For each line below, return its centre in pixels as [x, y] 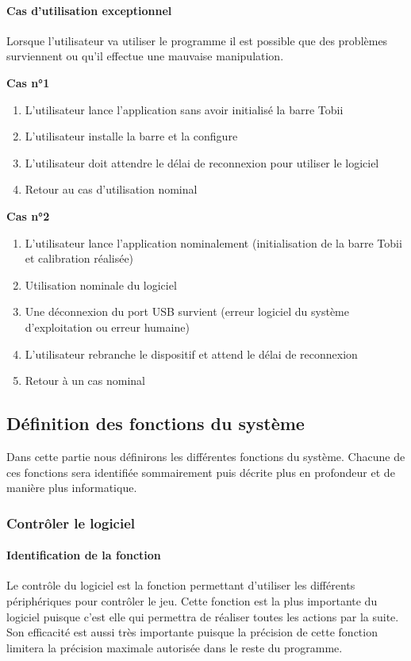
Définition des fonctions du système [156, 423]
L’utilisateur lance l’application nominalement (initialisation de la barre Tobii [213, 242]
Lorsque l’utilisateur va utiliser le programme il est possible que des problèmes [197, 40]
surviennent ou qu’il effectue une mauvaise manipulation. [145, 56]
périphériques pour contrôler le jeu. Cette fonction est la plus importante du [192, 600]
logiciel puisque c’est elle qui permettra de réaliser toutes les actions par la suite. [203, 616]
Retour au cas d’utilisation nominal [111, 189]
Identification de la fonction [84, 555]
